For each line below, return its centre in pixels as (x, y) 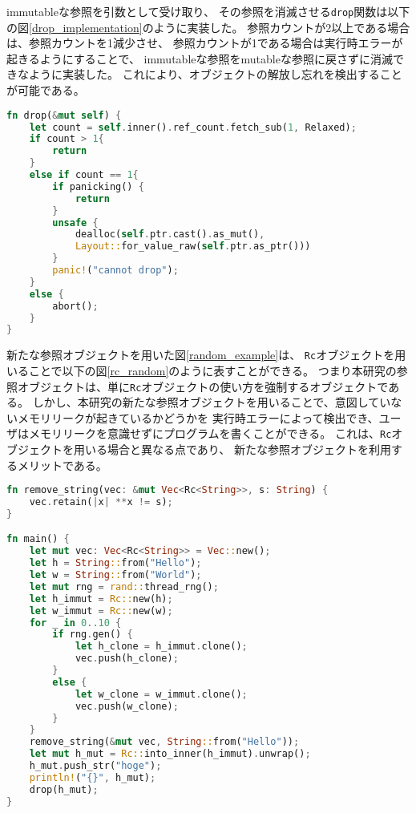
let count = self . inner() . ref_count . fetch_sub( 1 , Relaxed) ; (193, 127)
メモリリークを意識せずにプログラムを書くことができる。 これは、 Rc (210, 433)
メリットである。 (62, 465)
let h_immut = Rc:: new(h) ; (101, 599)
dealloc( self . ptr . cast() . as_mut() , (170, 235)
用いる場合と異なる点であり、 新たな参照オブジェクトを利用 (232, 449)
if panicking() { (98, 186)
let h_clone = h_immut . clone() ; (161, 647)
